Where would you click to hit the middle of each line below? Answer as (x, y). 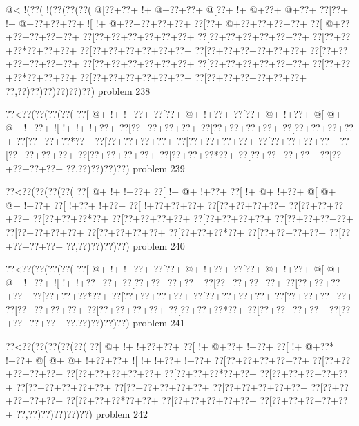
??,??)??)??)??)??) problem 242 (82, 414)
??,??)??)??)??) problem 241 (125, 323)
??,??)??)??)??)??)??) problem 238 (78, 90)
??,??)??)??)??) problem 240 (125, 245)
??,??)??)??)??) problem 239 (125, 168)
